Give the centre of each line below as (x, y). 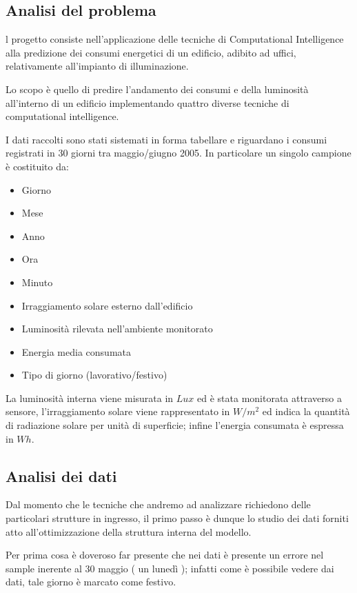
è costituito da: (37, 166)
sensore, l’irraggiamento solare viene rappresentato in (118, 411)
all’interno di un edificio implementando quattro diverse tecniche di (147, 102)
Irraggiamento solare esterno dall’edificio (107, 305)
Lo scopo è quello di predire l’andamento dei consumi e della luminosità (157, 89)
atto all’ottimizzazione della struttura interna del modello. (129, 531)
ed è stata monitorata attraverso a (269, 398)
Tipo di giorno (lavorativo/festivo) (94, 375)
